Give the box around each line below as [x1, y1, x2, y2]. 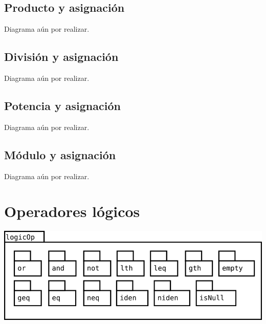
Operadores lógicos [4, 201, 140, 222]
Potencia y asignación [4, 97, 121, 113]
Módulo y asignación [4, 146, 116, 162]
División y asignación [4, 49, 119, 64]
